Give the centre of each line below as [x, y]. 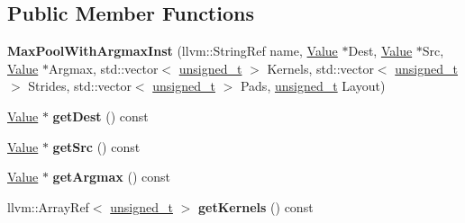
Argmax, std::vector [103, 68]
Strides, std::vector [80, 86]
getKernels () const [255, 206]
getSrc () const [96, 146]
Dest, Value [380, 51]
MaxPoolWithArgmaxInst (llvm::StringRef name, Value [173, 51]
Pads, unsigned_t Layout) [313, 86]
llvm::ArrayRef [48, 206]
